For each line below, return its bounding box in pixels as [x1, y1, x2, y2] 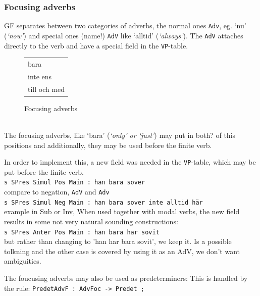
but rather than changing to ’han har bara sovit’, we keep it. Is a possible [4, 236, 232, 246]
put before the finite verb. [4, 166, 84, 177]
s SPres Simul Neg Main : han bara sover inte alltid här [4, 199, 203, 206]
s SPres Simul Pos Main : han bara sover [4, 179, 145, 186]
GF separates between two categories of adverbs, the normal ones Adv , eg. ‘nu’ [4, 20, 246, 31]
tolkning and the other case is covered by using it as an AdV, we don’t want [4, 245, 240, 256]
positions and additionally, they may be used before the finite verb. [4, 139, 212, 150]
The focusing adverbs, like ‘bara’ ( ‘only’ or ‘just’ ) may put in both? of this [4, 129, 236, 140]
